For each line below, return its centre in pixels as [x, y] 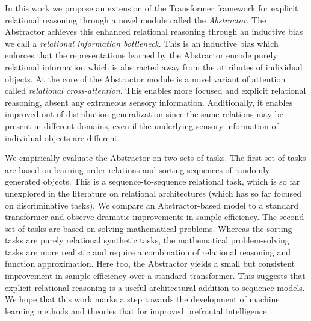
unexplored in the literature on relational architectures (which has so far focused [153, 193]
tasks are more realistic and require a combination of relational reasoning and [148, 252]
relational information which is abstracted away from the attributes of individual [154, 66]
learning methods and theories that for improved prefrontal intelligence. [137, 310]
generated [23, 181]
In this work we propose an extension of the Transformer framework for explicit [152, 8]
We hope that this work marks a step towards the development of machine [142, 299]
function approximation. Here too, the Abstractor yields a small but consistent [150, 264]
